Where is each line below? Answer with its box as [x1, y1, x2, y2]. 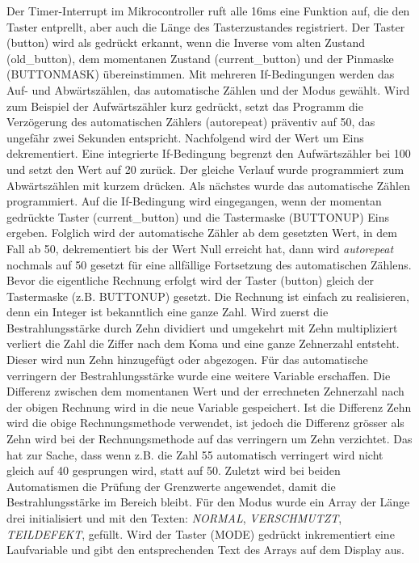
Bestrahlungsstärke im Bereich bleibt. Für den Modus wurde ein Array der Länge [6, 493, 410, 510]
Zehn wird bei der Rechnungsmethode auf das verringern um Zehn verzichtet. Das [6, 430, 413, 447]
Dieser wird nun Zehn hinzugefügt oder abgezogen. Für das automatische [6, 351, 368, 368]
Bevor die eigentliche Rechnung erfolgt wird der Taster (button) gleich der [6, 272, 374, 289]
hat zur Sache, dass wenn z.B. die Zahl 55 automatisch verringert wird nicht [6, 446, 383, 463]
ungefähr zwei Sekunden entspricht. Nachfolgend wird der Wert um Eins [6, 129, 364, 146]
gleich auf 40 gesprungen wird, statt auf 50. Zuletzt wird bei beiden [6, 462, 341, 479]
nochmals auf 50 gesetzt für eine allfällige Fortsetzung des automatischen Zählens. [6, 256, 412, 273]
